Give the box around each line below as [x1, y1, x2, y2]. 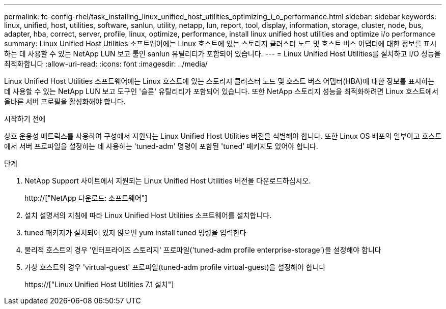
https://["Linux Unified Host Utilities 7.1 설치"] [24, 280, 174, 289]
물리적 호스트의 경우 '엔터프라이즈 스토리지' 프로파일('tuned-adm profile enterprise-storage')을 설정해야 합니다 [24, 245, 381, 254]
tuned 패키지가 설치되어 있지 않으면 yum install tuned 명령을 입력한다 [24, 228, 246, 237]
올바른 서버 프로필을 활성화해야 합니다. [4, 97, 126, 106]
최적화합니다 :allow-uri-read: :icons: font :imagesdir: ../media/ [4, 59, 208, 68]
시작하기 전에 [4, 114, 46, 123]
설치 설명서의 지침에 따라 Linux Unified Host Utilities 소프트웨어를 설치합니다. [24, 211, 272, 220]
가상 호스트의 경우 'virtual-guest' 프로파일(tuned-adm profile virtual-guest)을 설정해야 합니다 [24, 263, 326, 271]
